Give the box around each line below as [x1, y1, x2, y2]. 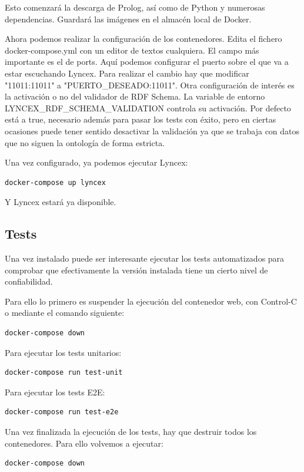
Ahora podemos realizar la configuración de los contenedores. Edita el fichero [5, 32, 282, 45]
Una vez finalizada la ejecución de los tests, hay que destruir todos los [5, 425, 257, 438]
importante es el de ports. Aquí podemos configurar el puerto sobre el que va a [5, 55, 289, 68]
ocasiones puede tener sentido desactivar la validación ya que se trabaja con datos [5, 124, 300, 137]
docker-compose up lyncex [5, 178, 106, 187]
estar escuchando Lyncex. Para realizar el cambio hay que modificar [5, 67, 249, 79]
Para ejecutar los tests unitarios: [5, 346, 122, 358]
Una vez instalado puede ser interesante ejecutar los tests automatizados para [5, 252, 285, 265]
